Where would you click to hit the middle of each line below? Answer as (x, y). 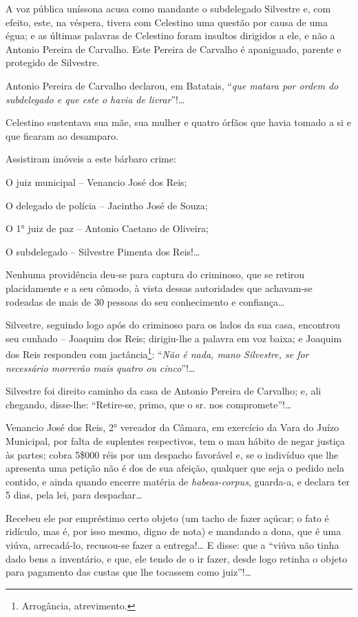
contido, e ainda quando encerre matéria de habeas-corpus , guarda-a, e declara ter (178, 481)
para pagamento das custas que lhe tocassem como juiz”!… (129, 572)
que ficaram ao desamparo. (62, 135)
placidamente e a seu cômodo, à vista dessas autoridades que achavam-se (159, 287)
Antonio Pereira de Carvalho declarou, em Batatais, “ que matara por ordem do (172, 85)
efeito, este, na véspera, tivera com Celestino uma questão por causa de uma (167, 22)
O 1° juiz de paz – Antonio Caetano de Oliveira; (107, 228)
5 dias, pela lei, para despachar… (74, 495)
